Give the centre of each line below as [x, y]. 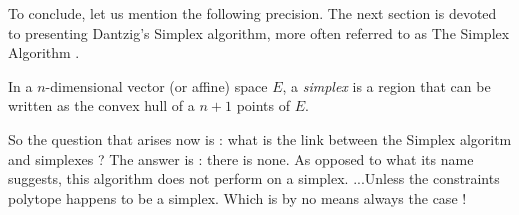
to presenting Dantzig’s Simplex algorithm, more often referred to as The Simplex [259, 32]
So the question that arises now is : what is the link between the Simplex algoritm [260, 138]
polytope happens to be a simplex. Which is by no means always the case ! [237, 197]
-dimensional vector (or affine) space [156, 85]
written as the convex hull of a [101, 105]
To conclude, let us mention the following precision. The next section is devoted [252, 13]
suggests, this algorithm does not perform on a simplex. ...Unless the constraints [254, 178]
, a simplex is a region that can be [386, 85]
